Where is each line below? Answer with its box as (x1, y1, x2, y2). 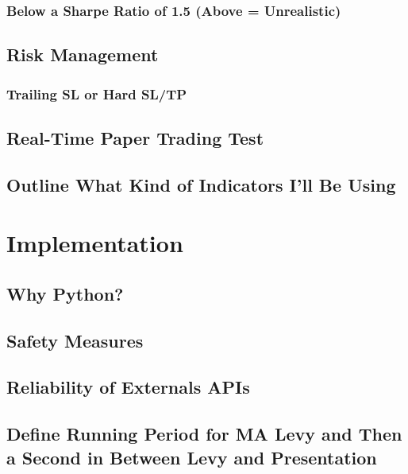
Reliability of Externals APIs (6, 375, 250, 399)
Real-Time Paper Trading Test (6, 125, 264, 150)
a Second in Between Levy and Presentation (6, 445, 377, 469)
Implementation (6, 227, 183, 259)
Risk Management (6, 42, 159, 67)
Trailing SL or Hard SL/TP (6, 84, 187, 103)
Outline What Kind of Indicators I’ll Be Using (6, 172, 396, 196)
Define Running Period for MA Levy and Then (6, 422, 402, 446)
